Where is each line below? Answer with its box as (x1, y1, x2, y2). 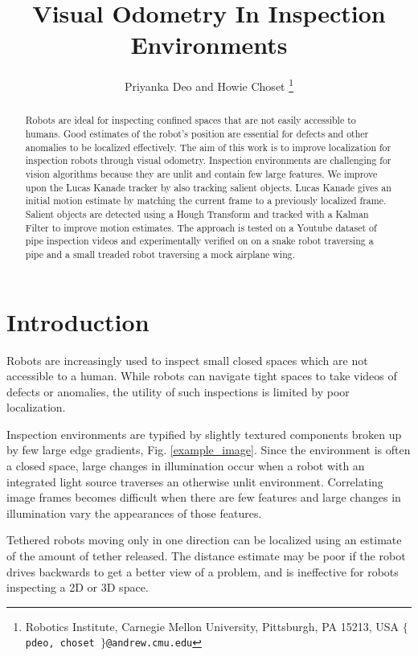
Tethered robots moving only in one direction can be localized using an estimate (6, 531, 402, 548)
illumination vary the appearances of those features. (6, 504, 262, 521)
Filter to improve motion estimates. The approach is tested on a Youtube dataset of (25, 220, 377, 234)
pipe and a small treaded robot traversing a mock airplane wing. (25, 247, 296, 260)
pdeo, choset (25, 638, 95, 650)
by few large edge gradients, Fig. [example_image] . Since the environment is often (6, 441, 411, 458)
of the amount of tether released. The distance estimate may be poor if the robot (6, 547, 406, 564)
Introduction (6, 305, 150, 338)
